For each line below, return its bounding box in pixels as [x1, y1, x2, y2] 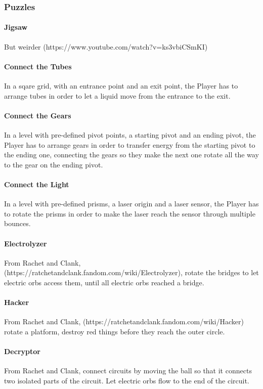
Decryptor [4, 346, 40, 357]
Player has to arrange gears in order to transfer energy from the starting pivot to [4, 139, 255, 150]
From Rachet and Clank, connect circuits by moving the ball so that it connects [4, 365, 252, 376]
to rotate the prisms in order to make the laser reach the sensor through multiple [4, 208, 255, 219]
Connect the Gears [4, 110, 71, 120]
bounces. [4, 218, 31, 229]
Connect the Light [4, 179, 69, 189]
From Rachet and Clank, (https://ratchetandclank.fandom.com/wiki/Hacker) [4, 316, 244, 327]
